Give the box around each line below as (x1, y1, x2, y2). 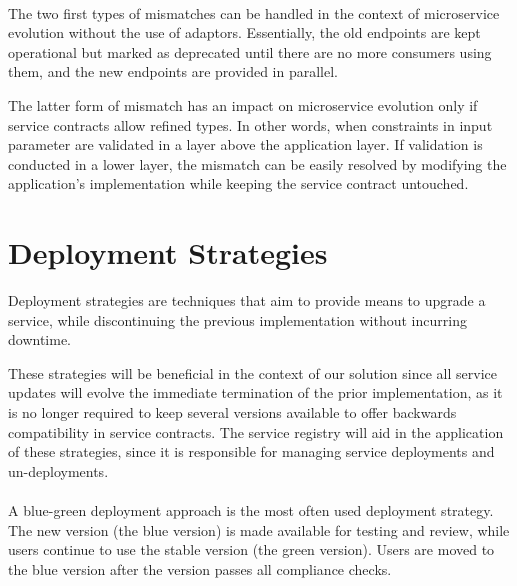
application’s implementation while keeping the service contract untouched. (8, 173, 469, 194)
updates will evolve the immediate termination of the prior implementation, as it (8, 382, 503, 403)
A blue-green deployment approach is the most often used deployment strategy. (8, 500, 494, 520)
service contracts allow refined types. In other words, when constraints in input (8, 114, 493, 135)
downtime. (8, 329, 71, 350)
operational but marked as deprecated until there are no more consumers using (8, 41, 492, 62)
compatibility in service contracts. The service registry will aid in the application (8, 421, 504, 442)
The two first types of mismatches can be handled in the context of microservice (8, 2, 500, 23)
